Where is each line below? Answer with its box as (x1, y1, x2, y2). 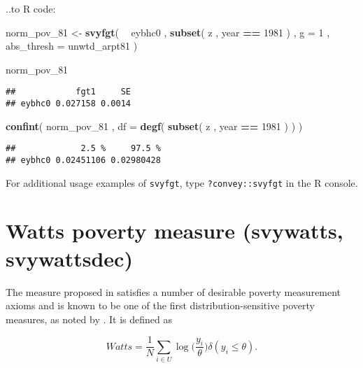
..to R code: (6, 1, 56, 15)
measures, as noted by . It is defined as (6, 311, 173, 326)
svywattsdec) (6, 243, 133, 272)
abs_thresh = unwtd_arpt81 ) (6, 38, 138, 53)
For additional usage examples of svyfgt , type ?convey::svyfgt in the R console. (6, 175, 358, 190)
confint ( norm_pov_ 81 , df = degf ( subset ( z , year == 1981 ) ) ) (6, 118, 303, 133)
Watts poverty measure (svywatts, (6, 216, 343, 245)
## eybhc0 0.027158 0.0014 (6, 99, 131, 109)
